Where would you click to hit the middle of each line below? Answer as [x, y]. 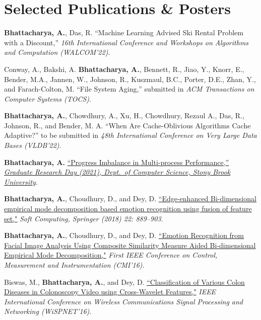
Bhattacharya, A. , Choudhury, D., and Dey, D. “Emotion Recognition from [124, 235]
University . [21, 181]
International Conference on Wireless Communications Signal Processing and [124, 301]
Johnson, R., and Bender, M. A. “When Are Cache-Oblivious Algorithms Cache [127, 125]
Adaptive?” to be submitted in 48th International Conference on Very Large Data [130, 135]
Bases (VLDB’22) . [33, 145]
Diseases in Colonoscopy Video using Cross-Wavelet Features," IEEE [110, 292]
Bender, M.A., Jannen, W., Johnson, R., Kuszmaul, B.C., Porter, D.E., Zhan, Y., [130, 79]
